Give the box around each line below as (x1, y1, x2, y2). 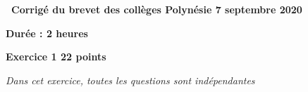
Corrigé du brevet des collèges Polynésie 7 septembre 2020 (11, 2, 302, 16)
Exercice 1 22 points (6, 49, 106, 64)
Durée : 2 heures (6, 25, 88, 40)
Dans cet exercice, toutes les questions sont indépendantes (6, 72, 255, 87)
